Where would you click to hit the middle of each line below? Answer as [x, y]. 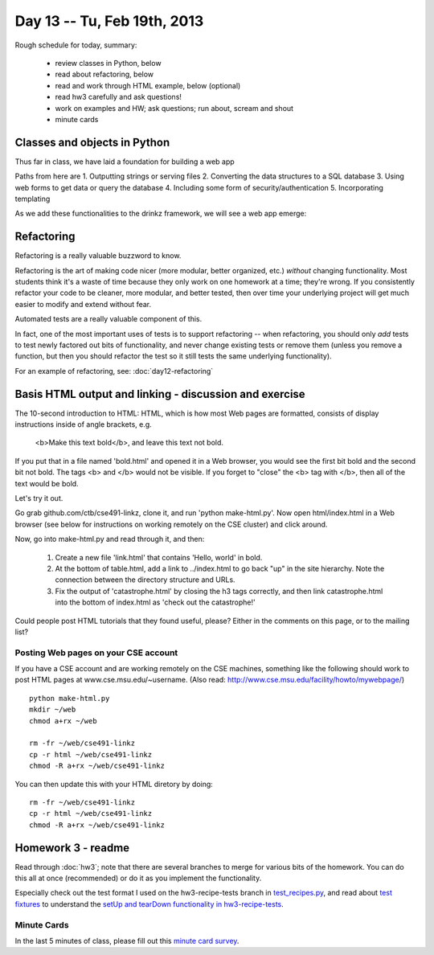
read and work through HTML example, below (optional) [148, 85]
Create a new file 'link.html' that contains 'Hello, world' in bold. [159, 557]
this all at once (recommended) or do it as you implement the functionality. [138, 878]
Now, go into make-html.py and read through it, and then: [110, 539]
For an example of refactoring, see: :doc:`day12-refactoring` [114, 371]
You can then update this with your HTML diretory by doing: [114, 784]
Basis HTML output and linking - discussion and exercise [160, 394]
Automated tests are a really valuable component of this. [108, 319]
